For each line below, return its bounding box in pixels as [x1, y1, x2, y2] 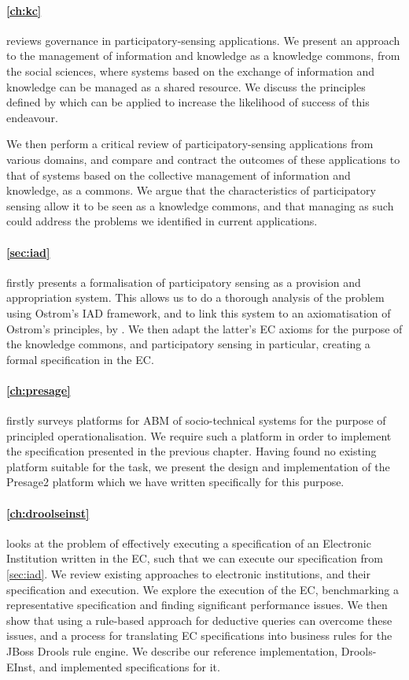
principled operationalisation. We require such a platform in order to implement [6, 427, 392, 444]
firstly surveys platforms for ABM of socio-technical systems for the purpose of [6, 412, 386, 429]
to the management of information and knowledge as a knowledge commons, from [6, 47, 400, 64]
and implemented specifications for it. [39, 658, 220, 674]
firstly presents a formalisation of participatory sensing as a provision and [6, 273, 361, 290]
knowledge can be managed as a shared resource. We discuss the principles [6, 78, 366, 95]
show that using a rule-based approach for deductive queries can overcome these [6, 611, 392, 628]
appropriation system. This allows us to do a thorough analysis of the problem [6, 289, 385, 306]
